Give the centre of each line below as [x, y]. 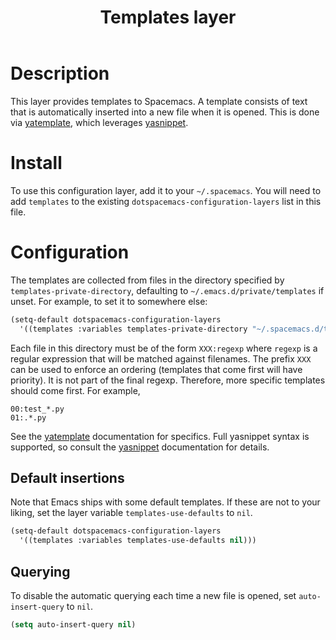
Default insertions [67, 477]
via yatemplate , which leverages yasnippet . [99, 122]
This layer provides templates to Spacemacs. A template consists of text [159, 101]
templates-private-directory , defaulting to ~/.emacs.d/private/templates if [167, 290]
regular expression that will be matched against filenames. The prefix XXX [161, 358]
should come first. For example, [75, 390]
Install [36, 163]
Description [60, 73]
